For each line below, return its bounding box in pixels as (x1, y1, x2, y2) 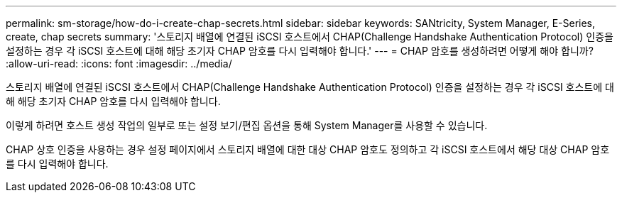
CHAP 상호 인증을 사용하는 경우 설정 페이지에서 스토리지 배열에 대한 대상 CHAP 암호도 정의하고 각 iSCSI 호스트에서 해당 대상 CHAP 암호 (6, 143, 610, 155)
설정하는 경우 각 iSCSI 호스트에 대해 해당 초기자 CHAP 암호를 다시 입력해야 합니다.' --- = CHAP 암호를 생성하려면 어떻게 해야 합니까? (6, 45, 594, 57)
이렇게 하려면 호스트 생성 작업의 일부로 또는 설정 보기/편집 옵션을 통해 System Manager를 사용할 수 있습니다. (6, 119, 488, 131)
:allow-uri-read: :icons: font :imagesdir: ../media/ (6, 57, 232, 70)
